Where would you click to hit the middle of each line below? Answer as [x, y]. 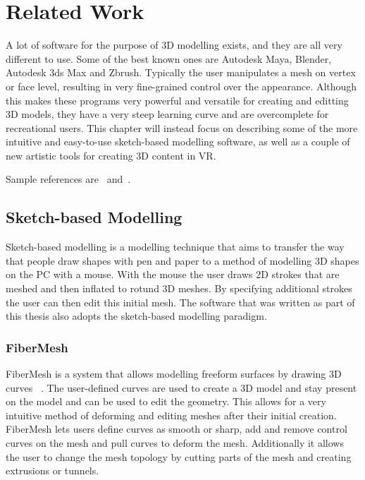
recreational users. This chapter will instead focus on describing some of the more [182, 127]
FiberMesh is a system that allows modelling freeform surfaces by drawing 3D [174, 374]
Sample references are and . [68, 179]
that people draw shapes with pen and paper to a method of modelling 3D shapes [182, 260]
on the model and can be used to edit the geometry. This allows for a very [166, 401]
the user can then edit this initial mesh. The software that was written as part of [180, 302]
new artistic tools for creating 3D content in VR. [111, 155]
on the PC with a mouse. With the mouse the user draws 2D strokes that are [173, 274]
